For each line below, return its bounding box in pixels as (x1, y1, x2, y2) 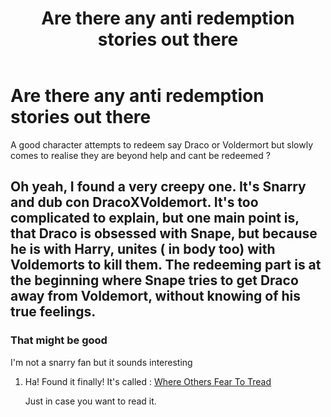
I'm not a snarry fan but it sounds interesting (10, 356, 193, 368)
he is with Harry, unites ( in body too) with (10, 241, 276, 258)
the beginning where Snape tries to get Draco (10, 272, 299, 289)
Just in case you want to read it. (24, 395, 157, 407)
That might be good (10, 333, 108, 347)
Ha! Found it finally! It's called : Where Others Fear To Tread (24, 375, 272, 387)
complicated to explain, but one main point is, (10, 210, 300, 227)
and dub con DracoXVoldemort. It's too (10, 194, 259, 211)
